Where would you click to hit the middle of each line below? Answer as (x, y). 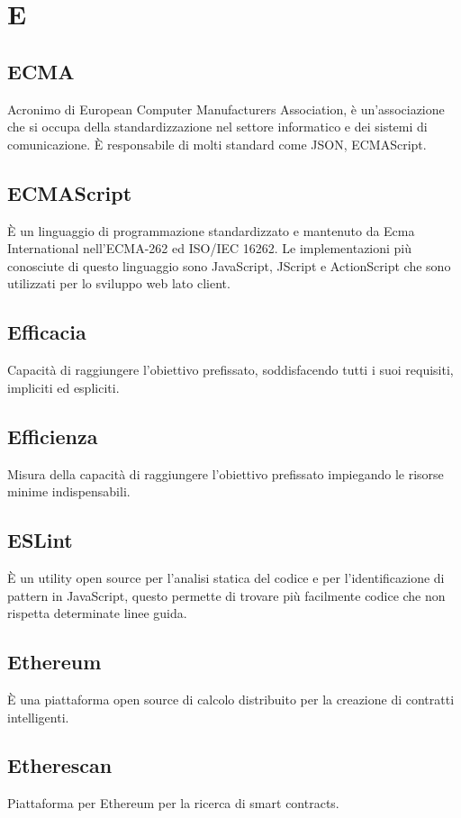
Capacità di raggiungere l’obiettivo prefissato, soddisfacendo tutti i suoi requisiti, (230, 370)
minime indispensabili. (69, 491)
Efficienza (53, 436)
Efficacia (47, 332)
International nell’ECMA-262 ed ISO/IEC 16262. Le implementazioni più (210, 248)
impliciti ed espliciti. (63, 387)
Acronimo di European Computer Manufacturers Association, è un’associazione (226, 109)
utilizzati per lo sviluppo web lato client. (119, 283)
